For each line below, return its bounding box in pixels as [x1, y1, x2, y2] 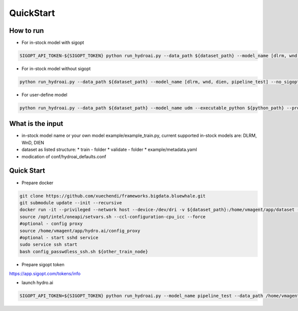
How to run [9, 26, 44, 35]
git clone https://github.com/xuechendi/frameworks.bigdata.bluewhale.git [19, 193, 206, 199]
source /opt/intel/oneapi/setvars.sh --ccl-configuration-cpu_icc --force [19, 214, 206, 219]
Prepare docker [21, 180, 54, 186]
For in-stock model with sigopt [21, 40, 84, 46]
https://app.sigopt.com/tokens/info [9, 271, 81, 277]
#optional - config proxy [19, 221, 83, 226]
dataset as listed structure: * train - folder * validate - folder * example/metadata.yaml [21, 147, 197, 153]
